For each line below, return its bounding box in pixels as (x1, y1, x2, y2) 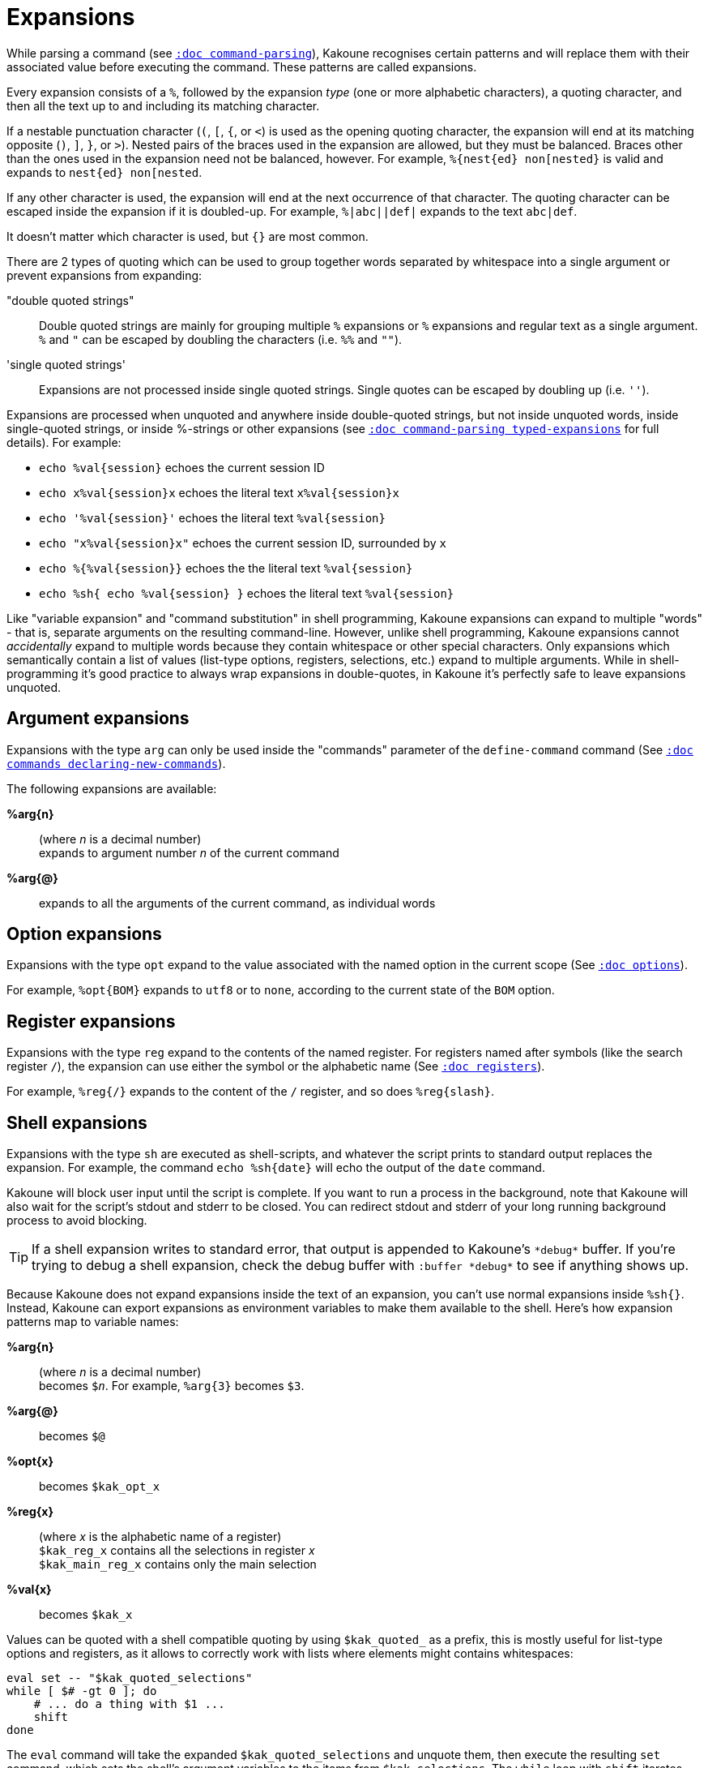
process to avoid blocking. (6, 1213, 147, 1228)
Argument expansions (6, 708, 190, 729)
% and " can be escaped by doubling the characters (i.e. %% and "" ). (39, 332, 403, 346)
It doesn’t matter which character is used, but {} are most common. (6, 229, 369, 243)
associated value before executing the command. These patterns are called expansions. (6, 59, 477, 74)
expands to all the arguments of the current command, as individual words (39, 895, 436, 910)
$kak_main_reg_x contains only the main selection (39, 1557, 317, 1572)
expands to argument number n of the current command (39, 845, 339, 860)
